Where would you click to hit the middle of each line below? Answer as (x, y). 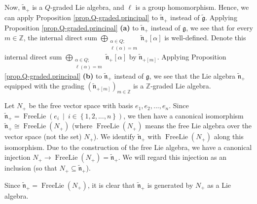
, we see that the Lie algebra (192, 75)
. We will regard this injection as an (172, 157)
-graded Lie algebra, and (87, 7)
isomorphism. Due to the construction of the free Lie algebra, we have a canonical (128, 147)
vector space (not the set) (43, 136)
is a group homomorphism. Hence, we (192, 7)
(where (82, 126)
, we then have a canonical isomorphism (184, 115)
